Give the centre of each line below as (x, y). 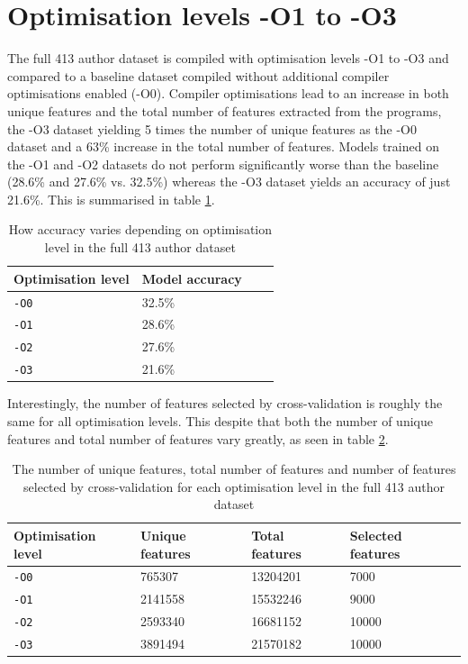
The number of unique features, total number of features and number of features (234, 469)
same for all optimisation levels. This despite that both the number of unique (220, 420)
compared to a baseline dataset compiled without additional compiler (198, 75)
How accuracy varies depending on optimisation (140, 229)
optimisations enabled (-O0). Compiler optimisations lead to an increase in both (228, 93)
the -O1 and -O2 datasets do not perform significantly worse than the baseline (223, 164)
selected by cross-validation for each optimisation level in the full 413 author (234, 486)
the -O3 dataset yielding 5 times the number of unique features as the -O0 (212, 128)
